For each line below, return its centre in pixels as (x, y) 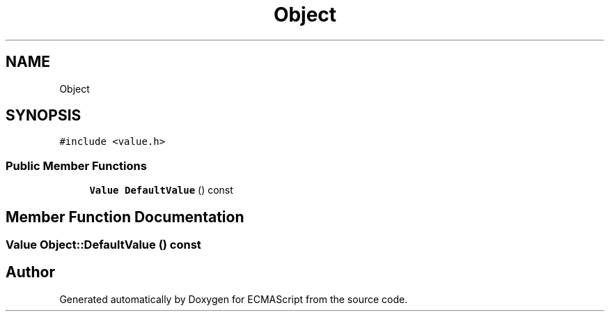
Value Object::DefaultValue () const (103, 245)
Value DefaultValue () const (161, 190)
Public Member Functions (76, 165)
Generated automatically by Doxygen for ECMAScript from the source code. (234, 299)
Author (30, 272)
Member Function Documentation (125, 217)
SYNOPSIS (44, 116)
